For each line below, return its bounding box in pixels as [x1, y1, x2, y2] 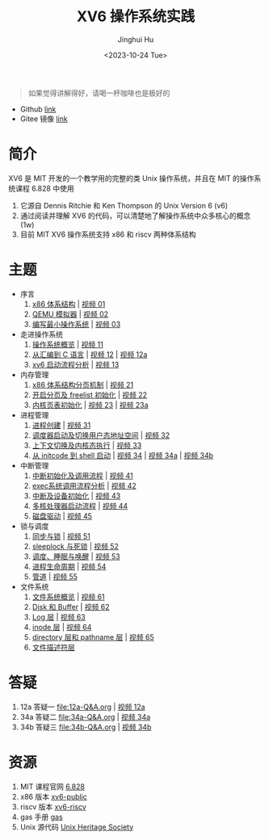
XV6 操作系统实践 [76, 7, 195, 26]
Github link [19, 104, 57, 114]
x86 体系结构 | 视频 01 [32, 299, 106, 309]
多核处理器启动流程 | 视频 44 [32, 501, 128, 510]
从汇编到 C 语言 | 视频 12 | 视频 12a [32, 349, 148, 359]
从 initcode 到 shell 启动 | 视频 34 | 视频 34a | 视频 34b [32, 450, 214, 460]
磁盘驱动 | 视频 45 [32, 510, 93, 521]
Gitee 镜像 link [19, 114, 69, 124]
